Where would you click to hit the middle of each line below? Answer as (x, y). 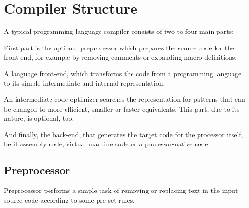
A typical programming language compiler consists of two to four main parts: (119, 31)
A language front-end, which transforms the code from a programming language (123, 73)
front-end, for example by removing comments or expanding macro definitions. (121, 57)
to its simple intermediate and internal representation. (84, 83)
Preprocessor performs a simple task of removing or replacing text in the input (121, 190)
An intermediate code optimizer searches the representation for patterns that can (124, 99)
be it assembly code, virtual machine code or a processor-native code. (107, 144)
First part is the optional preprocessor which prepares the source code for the (119, 47)
